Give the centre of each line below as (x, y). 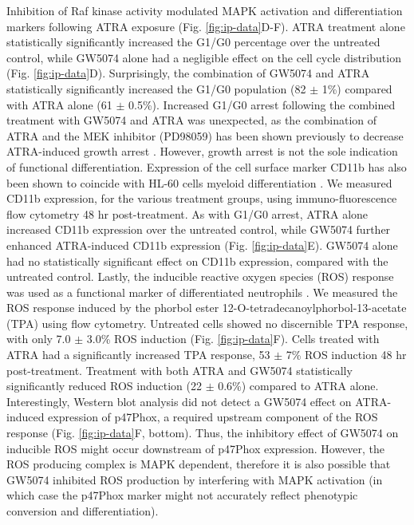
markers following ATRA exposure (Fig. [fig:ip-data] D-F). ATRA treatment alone (206, 26)
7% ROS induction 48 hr (346, 355)
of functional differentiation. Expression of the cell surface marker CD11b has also (207, 166)
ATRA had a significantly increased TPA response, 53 (138, 355)
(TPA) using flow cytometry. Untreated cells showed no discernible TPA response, (207, 323)
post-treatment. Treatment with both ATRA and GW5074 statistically (179, 370)
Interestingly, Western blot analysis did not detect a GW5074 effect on (179, 401)
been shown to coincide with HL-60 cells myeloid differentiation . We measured (199, 182)
